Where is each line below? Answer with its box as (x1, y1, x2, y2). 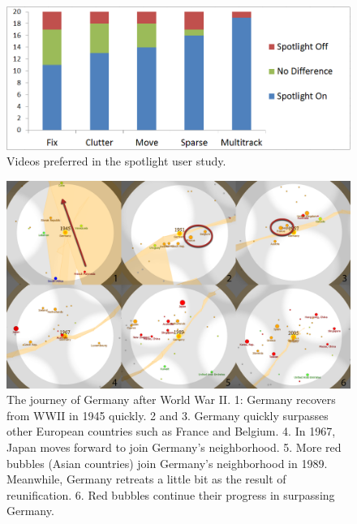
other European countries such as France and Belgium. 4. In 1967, (6, 423, 336, 440)
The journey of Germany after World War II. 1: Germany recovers (6, 391, 336, 408)
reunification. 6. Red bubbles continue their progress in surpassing (6, 486, 335, 503)
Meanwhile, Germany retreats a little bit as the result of (6, 470, 286, 487)
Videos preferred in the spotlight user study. (6, 152, 226, 170)
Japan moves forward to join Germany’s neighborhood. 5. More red (6, 439, 342, 455)
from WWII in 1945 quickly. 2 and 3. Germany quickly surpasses (6, 406, 329, 423)
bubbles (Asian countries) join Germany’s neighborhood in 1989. (6, 454, 328, 471)
